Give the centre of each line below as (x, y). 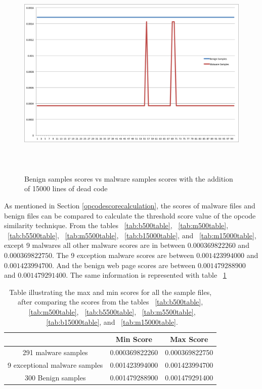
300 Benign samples (55, 377)
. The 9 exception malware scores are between (123, 255)
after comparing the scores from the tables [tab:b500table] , (111, 302)
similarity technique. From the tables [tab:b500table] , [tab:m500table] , (116, 225)
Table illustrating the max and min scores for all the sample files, (111, 292)
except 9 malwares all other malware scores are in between (95, 245)
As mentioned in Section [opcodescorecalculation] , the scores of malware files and (130, 206)
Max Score (189, 339)
